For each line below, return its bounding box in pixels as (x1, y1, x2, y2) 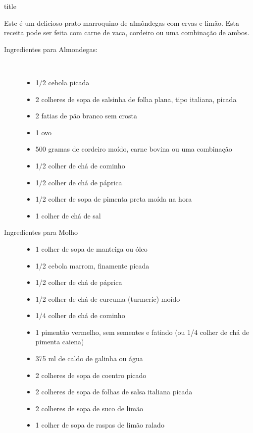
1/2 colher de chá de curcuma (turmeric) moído (35, 293, 180, 304)
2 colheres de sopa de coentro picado (35, 370, 147, 380)
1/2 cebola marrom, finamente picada (35, 260, 150, 271)
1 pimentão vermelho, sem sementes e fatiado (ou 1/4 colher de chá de (35, 326, 249, 337)
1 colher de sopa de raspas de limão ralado (35, 420, 164, 430)
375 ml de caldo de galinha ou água (35, 353, 143, 364)
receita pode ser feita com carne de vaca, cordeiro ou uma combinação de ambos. (4, 27, 250, 38)
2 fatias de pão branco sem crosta (35, 110, 138, 121)
